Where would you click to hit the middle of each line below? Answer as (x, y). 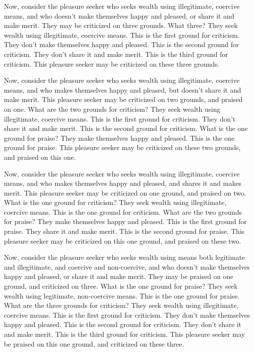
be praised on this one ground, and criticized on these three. (94, 343)
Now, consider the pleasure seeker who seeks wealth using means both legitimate (125, 257)
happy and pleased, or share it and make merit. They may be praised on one (119, 276)
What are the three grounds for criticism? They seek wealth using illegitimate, (121, 305)
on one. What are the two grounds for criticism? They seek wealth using (112, 109)
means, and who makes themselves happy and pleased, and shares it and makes (123, 183)
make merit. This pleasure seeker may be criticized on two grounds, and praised (123, 99)
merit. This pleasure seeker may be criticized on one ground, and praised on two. (125, 192)
